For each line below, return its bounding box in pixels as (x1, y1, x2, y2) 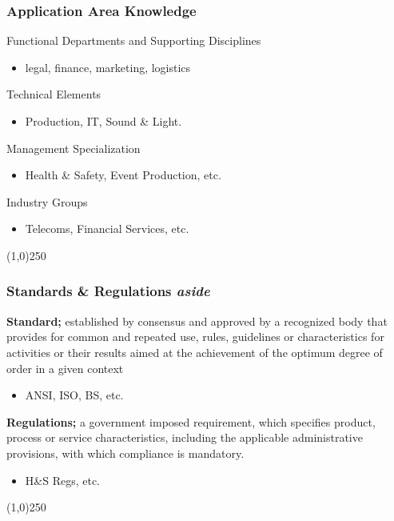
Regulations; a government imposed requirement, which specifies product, (6, 413, 376, 430)
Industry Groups (6, 193, 88, 210)
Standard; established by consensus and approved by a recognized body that (6, 312, 388, 329)
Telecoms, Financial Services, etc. (25, 220, 189, 237)
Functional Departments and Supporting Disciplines (6, 32, 261, 49)
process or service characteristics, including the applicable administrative (6, 429, 363, 446)
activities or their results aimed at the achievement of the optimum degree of (6, 343, 383, 360)
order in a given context (6, 359, 124, 376)
